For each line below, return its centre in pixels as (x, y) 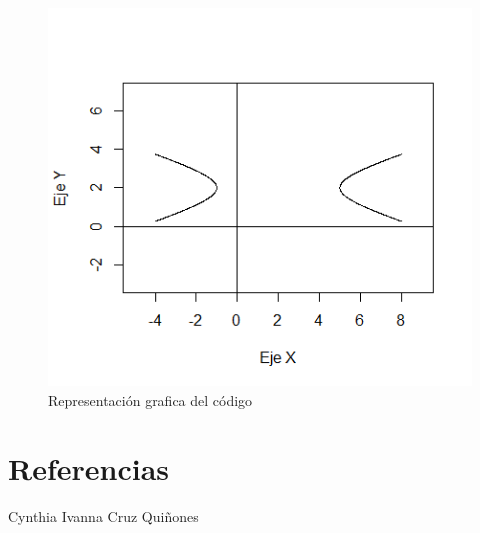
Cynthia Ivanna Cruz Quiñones (103, 516)
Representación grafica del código (150, 399)
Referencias (89, 468)
